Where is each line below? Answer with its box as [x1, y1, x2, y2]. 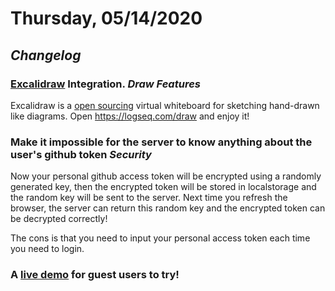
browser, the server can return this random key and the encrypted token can [10, 202, 326, 214]
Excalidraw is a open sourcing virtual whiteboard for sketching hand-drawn [10, 99, 320, 111]
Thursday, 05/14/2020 [10, 7, 203, 30]
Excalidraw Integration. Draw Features [10, 77, 201, 91]
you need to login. [10, 243, 85, 255]
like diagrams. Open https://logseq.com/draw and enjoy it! [10, 110, 250, 122]
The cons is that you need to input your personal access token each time [10, 232, 311, 244]
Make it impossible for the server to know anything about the [10, 135, 313, 149]
